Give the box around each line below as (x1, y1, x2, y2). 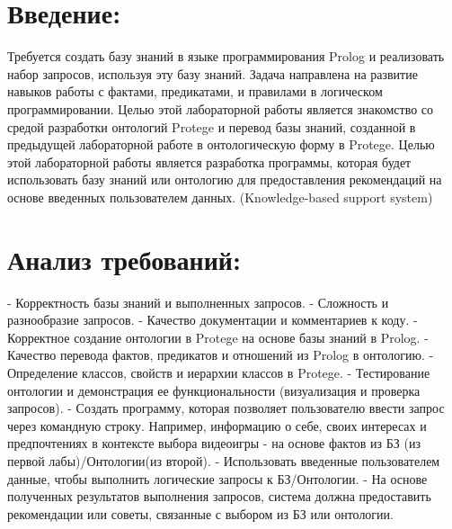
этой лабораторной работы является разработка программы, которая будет (7, 152, 412, 171)
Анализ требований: (7, 240, 241, 277)
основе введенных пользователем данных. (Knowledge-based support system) (7, 187, 433, 206)
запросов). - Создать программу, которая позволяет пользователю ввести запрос (7, 399, 445, 417)
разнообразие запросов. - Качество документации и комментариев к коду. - (7, 310, 418, 329)
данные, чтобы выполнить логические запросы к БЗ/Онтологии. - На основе (7, 469, 428, 488)
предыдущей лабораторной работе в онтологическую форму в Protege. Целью (7, 135, 435, 154)
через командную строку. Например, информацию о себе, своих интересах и (7, 416, 427, 435)
